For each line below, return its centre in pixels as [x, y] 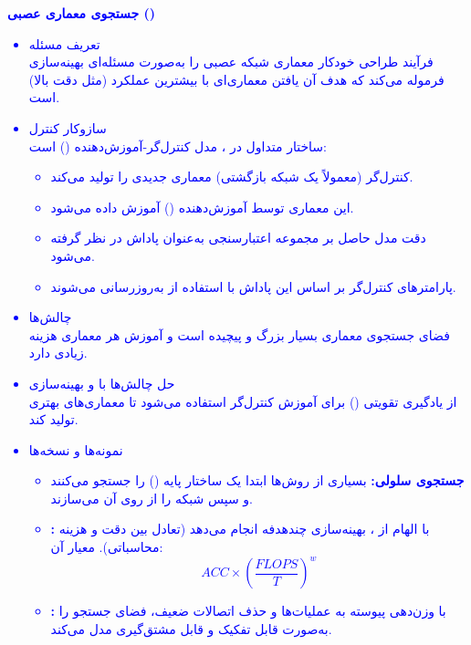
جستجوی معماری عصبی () [81, 13]
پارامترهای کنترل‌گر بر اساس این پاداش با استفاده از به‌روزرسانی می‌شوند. [253, 286]
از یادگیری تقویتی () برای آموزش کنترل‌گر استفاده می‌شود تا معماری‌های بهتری [243, 401]
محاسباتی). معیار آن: [107, 547]
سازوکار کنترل [68, 127]
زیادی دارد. [58, 353]
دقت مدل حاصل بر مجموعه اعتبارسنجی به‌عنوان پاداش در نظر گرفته [238, 238]
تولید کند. [53, 419]
